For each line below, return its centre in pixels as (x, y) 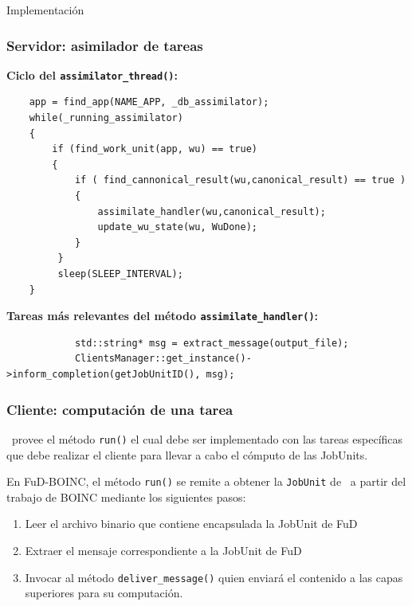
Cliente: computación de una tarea (120, 409)
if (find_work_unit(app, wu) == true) (155, 149)
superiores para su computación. (104, 593)
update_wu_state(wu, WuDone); (177, 227)
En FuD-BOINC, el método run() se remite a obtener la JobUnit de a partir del (206, 481)
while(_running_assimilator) (106, 118)
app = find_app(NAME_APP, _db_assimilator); (149, 102)
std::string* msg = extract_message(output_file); (212, 343)
